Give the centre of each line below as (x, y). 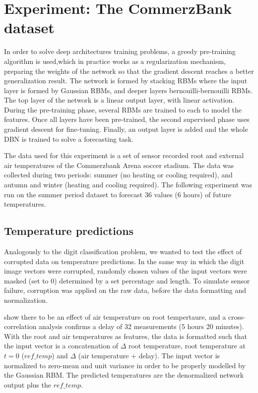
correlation (20, 326)
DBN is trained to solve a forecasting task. (69, 139)
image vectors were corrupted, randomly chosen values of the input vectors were (126, 271)
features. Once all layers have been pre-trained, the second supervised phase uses (127, 119)
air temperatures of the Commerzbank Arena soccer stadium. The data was (119, 165)
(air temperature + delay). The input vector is (149, 355)
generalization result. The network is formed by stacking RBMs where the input (126, 81)
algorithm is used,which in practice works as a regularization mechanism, (115, 61)
